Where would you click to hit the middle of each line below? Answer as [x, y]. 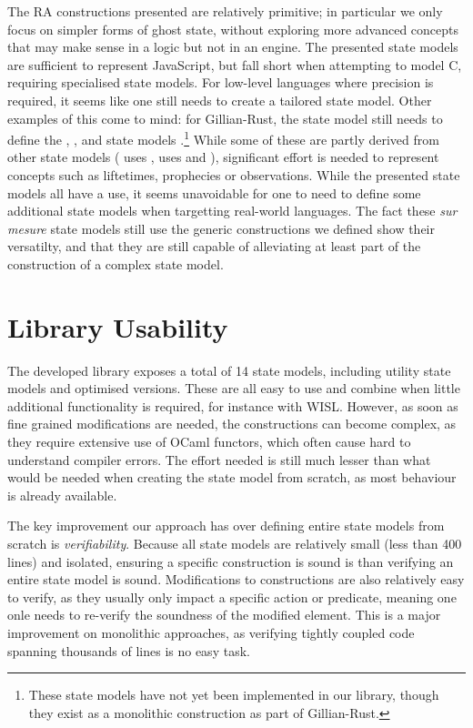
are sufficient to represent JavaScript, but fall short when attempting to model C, [235, 64]
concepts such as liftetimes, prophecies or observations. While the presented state [234, 175]
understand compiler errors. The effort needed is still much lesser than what [219, 459]
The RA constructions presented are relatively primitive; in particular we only [225, 11]
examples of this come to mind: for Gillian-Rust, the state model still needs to [225, 118]
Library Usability [118, 326]
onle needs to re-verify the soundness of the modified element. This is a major [224, 615]
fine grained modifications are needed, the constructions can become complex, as [232, 424]
